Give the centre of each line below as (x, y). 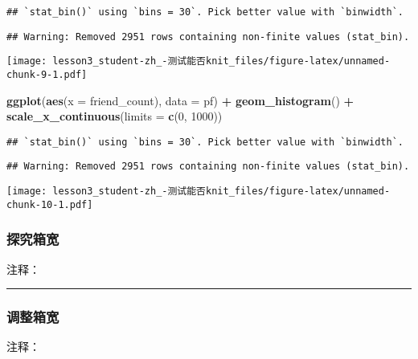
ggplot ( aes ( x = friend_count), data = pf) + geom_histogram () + (180, 100)
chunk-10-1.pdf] (50, 204)
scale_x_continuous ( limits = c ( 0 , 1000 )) (115, 116)
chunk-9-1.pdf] (47, 74)
